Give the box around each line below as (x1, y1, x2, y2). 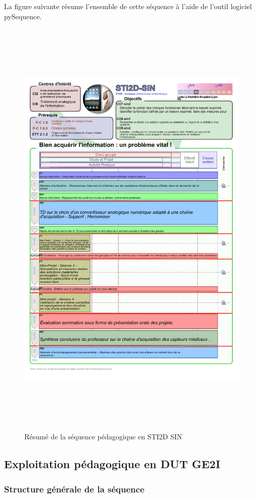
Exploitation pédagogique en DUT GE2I (4, 456, 221, 472)
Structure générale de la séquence (4, 482, 145, 495)
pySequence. (4, 11, 42, 21)
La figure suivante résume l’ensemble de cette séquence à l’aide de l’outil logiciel (4, 1, 252, 11)
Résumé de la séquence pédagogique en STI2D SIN (24, 431, 183, 442)
